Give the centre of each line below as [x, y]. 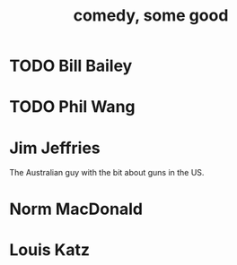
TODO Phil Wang [73, 107]
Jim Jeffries [55, 148]
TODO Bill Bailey [71, 66]
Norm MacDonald [76, 209]
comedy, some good [151, 16]
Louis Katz [50, 249]
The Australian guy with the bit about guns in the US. [107, 173]
